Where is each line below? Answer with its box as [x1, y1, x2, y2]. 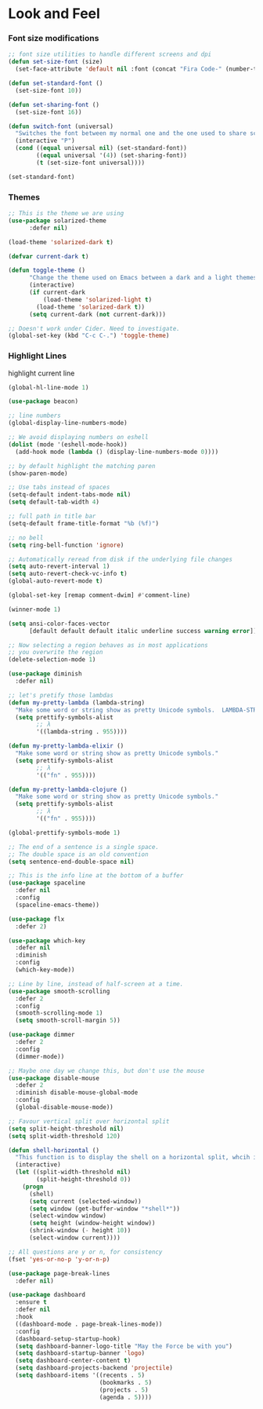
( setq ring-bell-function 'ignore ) [8, 541, 124, 549]
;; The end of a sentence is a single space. [8, 843, 159, 851]
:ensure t [15, 1298, 47, 1306]
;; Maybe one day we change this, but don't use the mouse [8, 1067, 205, 1074]
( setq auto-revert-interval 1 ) [8, 562, 110, 570]
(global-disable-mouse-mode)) [15, 1103, 113, 1111]
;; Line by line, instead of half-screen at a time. [8, 979, 184, 988]
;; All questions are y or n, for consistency [8, 1248, 163, 1256]
